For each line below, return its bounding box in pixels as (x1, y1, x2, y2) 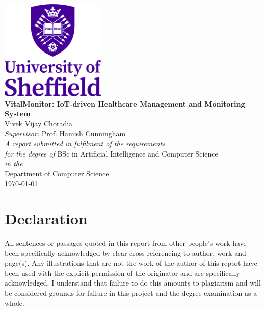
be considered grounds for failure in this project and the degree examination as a (5, 287, 257, 298)
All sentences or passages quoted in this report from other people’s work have (5, 238, 247, 248)
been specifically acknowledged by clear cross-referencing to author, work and (5, 247, 246, 258)
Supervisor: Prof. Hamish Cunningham (5, 128, 126, 139)
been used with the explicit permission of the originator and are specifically (5, 267, 240, 278)
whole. (5, 297, 24, 308)
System (5, 108, 31, 119)
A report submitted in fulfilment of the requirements (5, 138, 165, 148)
